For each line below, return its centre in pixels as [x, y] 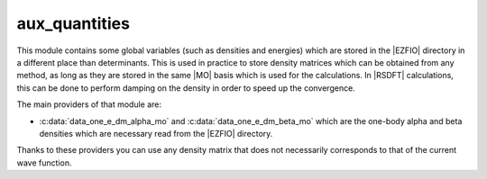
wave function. [44, 163]
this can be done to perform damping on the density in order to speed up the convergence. [186, 88]
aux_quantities [74, 23]
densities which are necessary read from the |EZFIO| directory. [156, 133]
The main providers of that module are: [89, 104]
